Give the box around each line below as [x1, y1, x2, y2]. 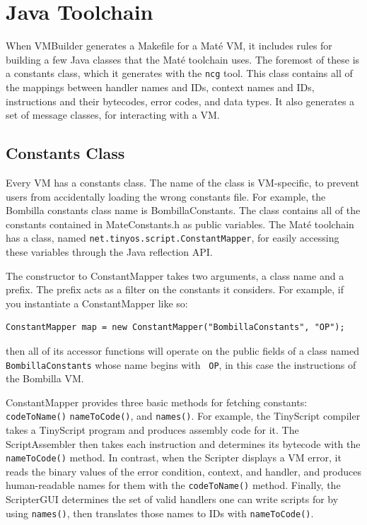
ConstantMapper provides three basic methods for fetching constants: [6, 394, 308, 409]
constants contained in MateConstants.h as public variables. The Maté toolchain [6, 216, 354, 231]
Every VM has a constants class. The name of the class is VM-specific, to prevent [6, 175, 359, 189]
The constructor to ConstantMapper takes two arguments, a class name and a [6, 268, 344, 283]
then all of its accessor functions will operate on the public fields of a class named [6, 343, 359, 358]
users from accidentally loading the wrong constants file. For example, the [6, 189, 326, 203]
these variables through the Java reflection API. [6, 244, 213, 259]
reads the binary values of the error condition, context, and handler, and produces [6, 464, 362, 478]
